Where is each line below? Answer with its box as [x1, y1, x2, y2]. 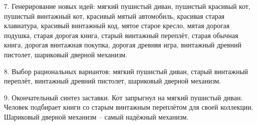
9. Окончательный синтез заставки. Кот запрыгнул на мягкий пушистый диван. [4, 92, 243, 102]
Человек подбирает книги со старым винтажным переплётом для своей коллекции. [4, 102, 254, 112]
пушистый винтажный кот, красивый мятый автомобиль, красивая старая [4, 10, 225, 21]
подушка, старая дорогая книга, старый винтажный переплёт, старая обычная [4, 30, 238, 40]
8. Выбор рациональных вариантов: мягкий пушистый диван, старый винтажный [4, 66, 248, 76]
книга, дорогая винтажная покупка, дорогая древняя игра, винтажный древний [4, 40, 242, 50]
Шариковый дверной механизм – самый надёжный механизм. [4, 111, 189, 122]
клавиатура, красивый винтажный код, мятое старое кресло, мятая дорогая [4, 20, 230, 31]
